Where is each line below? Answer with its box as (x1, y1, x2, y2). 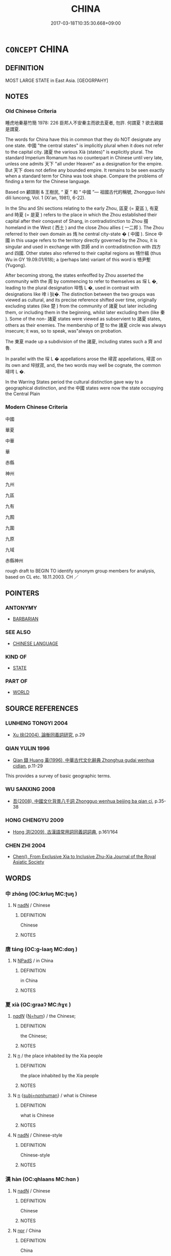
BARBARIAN (12, 616, 39, 622)
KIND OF (5, 653, 27, 660)
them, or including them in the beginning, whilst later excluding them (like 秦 (5, 310, 165, 316)
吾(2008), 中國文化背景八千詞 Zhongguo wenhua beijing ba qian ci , (12, 798, 154, 804)
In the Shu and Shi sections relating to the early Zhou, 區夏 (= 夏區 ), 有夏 (5, 205, 159, 212)
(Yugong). (5, 262, 27, 269)
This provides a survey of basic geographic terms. (5, 773, 111, 779)
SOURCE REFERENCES (5, 704, 79, 713)
